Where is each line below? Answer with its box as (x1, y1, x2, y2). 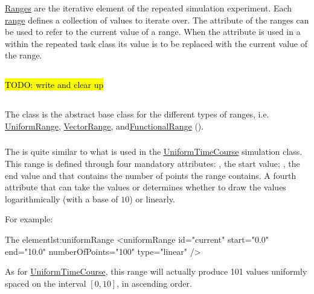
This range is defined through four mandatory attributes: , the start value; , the (5, 157, 300, 170)
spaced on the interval (5, 277, 86, 289)
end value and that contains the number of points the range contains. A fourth (5, 169, 296, 181)
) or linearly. (129, 192, 175, 205)
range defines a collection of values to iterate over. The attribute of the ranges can (5, 13, 309, 26)
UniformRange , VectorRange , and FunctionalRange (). (5, 119, 204, 132)
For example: (5, 213, 53, 225)
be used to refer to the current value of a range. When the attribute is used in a (5, 25, 301, 38)
